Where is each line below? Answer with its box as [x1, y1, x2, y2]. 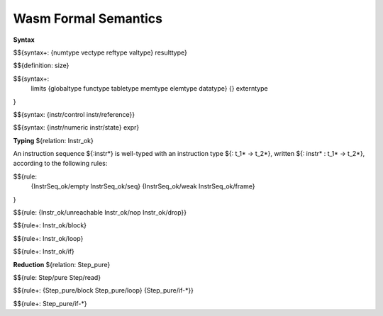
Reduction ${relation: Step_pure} [13, 260, 111, 269]
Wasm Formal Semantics [13, 11, 163, 26]
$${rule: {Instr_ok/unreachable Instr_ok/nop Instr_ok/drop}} [13, 208, 187, 217]
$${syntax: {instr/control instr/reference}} [13, 110, 135, 118]
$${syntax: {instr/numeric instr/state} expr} [13, 123, 140, 132]
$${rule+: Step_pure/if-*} [13, 299, 87, 307]
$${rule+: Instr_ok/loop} [13, 234, 84, 242]
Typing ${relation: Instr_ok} [13, 136, 94, 145]
